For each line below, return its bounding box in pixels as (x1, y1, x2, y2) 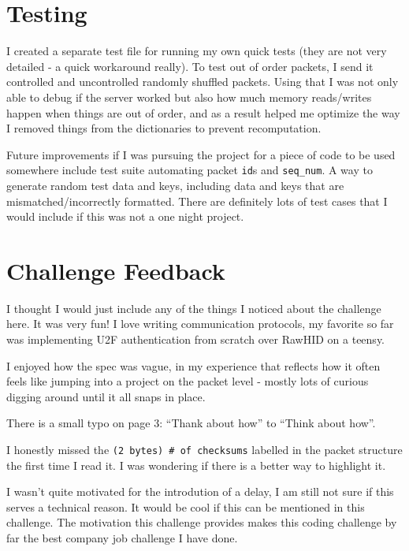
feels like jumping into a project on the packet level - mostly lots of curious (6, 373, 369, 389)
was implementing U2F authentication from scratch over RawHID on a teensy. (6, 331, 385, 348)
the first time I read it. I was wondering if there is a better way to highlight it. (6, 456, 386, 473)
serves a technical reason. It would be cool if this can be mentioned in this (6, 498, 365, 515)
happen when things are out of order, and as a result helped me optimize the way (6, 104, 400, 121)
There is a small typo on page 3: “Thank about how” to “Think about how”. (6, 415, 376, 431)
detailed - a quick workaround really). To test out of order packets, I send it (6, 58, 374, 74)
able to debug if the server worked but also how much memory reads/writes (6, 88, 372, 105)
